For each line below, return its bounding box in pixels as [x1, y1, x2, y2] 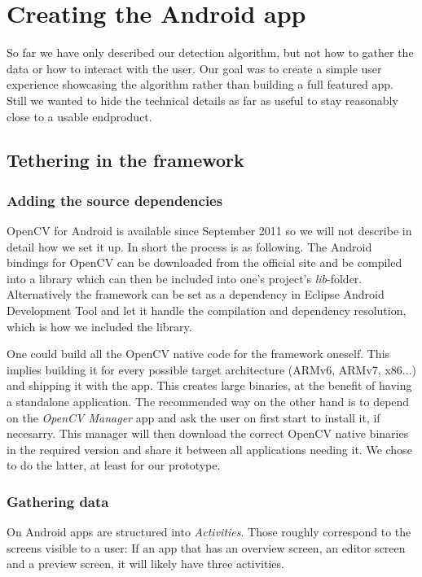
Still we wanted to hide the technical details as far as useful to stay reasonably [7, 91, 398, 108]
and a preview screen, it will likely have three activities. [7, 555, 284, 572]
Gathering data [7, 491, 109, 511]
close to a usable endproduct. [7, 107, 152, 125]
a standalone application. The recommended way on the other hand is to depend [7, 393, 410, 410]
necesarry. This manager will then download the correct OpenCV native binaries [7, 425, 409, 442]
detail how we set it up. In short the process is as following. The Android [7, 238, 372, 255]
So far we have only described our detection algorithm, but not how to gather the [7, 44, 414, 61]
